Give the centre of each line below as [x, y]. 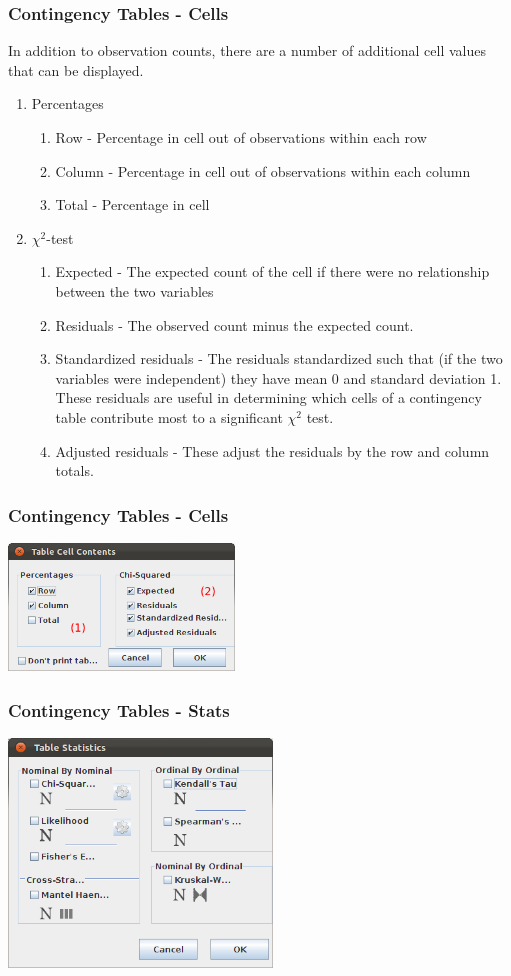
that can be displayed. [76, 69]
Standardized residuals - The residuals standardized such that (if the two [279, 358]
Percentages [67, 103]
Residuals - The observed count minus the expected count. [234, 324]
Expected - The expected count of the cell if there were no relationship [272, 271]
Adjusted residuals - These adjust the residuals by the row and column [272, 450]
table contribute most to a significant [169, 416]
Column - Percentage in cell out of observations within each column [263, 170]
